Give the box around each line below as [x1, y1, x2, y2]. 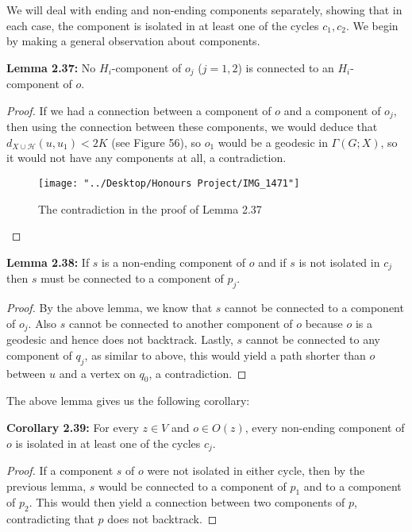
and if [258, 253, 287, 270]
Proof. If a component [6, 462, 114, 479]
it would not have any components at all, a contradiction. [6, 149, 287, 166]
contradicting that [6, 511, 94, 527]
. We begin [345, 17, 399, 33]
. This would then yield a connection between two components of [29, 494, 345, 511]
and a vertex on [59, 364, 136, 381]
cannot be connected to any [245, 331, 380, 348]
